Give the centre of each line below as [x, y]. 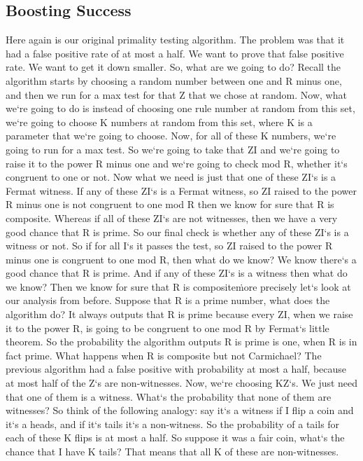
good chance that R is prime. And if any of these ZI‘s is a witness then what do [177, 273]
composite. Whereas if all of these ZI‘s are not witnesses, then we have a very [172, 218]
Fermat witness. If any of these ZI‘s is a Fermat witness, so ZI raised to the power [181, 190]
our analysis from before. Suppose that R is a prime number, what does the [168, 300]
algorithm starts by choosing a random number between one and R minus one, [174, 80]
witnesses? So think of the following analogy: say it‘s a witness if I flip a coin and [180, 410]
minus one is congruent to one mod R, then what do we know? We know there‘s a [181, 259]
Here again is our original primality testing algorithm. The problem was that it [175, 40]
